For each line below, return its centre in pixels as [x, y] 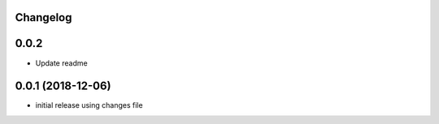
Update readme [62, 63]
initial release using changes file [89, 105]
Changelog [43, 17]
